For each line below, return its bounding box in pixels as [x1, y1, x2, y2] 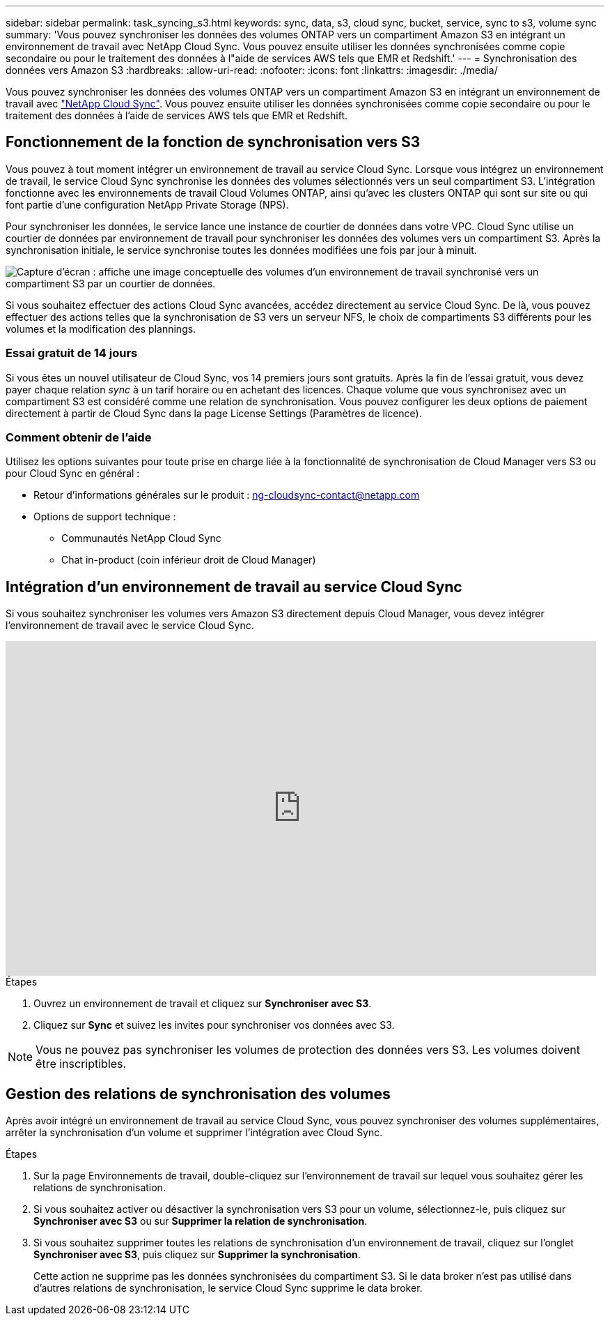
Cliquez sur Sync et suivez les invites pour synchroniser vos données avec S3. [33, 1019, 395, 1032]
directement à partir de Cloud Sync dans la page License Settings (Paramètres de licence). [6, 407, 422, 419]
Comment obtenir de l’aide [6, 430, 152, 444]
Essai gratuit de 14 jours [6, 346, 138, 361]
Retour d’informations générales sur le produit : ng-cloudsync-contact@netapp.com [33, 489, 420, 501]
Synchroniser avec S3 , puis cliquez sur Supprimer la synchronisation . [33, 1248, 361, 1261]
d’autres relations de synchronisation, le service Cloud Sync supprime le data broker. [33, 1282, 423, 1294]
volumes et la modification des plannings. [6, 322, 196, 335]
